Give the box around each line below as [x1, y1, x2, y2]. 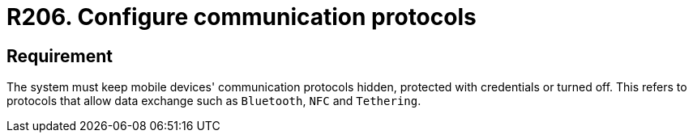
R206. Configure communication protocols [6, 3, 477, 31]
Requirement [6, 45, 113, 66]
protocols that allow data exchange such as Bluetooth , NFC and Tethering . [6, 94, 421, 108]
